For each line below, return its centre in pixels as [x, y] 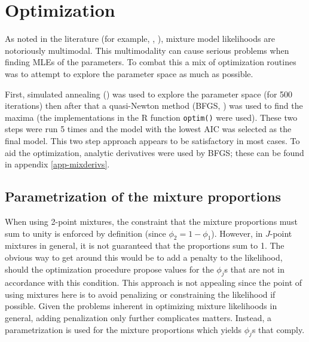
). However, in [237, 233]
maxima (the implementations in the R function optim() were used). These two [151, 117]
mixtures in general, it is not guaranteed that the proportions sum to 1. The [145, 245]
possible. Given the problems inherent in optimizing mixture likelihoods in [141, 306]
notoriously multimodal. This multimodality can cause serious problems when [147, 50]
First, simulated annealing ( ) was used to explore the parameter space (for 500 [149, 94]
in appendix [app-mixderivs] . [57, 164]
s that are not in [254, 269]
